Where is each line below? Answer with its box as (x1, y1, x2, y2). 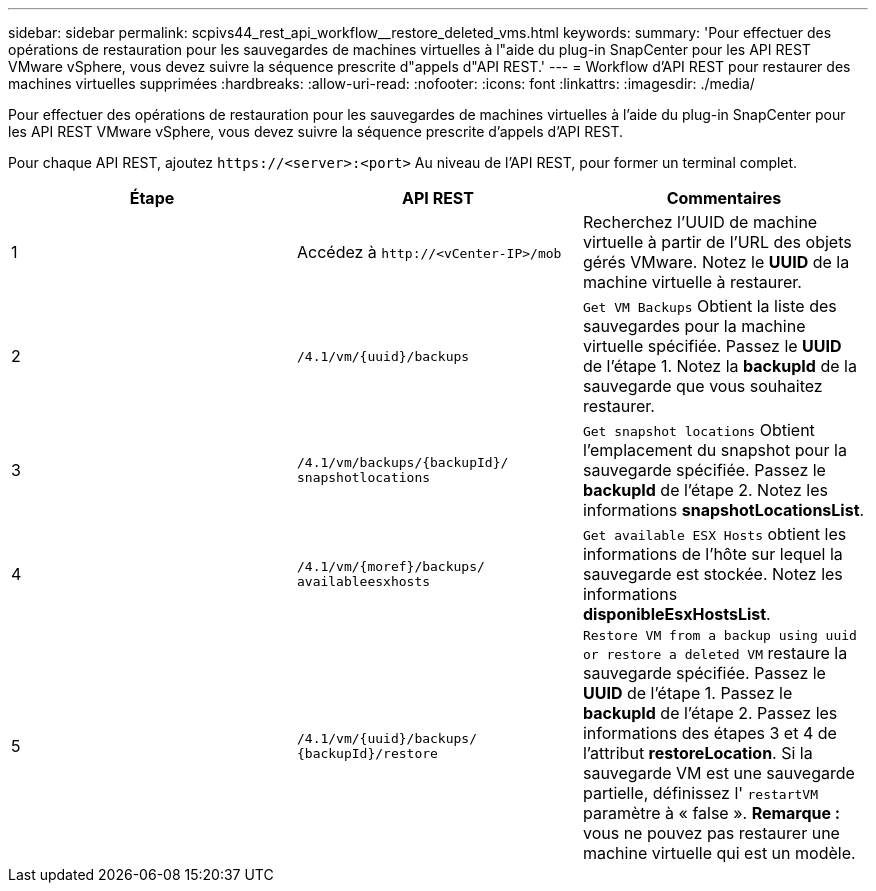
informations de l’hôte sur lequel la (582, 544, 843, 564)
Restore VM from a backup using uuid (582, 628, 857, 643)
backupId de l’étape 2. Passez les (582, 703, 838, 723)
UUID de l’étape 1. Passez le (582, 683, 793, 703)
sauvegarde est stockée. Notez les (582, 564, 843, 584)
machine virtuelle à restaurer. (582, 272, 802, 292)
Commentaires (666, 188, 782, 208)
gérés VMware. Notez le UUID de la (582, 252, 850, 272)
